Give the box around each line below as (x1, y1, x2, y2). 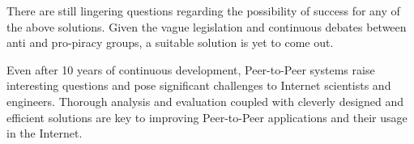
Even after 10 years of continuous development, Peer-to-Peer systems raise (6, 61, 375, 78)
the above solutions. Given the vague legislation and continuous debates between (6, 18, 407, 35)
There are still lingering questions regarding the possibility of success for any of (6, 2, 400, 19)
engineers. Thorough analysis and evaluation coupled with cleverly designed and (6, 92, 404, 109)
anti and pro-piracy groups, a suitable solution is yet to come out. (6, 34, 334, 51)
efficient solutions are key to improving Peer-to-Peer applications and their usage (6, 108, 408, 125)
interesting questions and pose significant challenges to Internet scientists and (6, 77, 391, 94)
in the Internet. (6, 125, 83, 142)
